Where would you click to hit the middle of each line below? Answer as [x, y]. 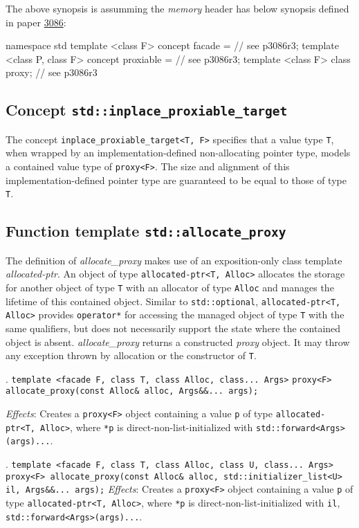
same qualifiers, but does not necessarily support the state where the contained [173, 328]
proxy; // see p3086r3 [52, 72]
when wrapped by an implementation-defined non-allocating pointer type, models [178, 153]
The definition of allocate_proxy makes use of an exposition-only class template [174, 260]
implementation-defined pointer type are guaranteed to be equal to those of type [176, 180]
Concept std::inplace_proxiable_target [147, 110]
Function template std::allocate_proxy [146, 231]
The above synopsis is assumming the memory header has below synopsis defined [177, 8]
